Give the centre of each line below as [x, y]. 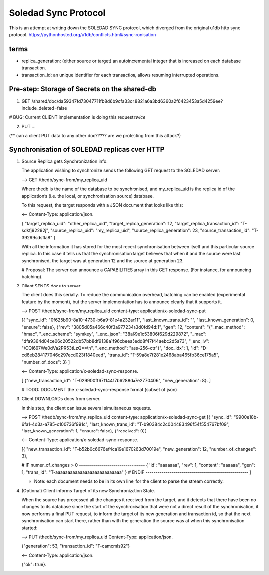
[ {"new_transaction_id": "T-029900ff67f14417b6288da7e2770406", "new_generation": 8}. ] [116, 380]
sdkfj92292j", [35, 230]
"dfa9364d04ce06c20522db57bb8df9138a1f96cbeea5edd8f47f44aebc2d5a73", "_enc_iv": [116, 341]
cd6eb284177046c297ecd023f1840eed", [64, 355]
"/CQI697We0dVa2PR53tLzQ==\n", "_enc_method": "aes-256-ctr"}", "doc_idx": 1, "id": [111, 348]
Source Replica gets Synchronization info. [65, 161]
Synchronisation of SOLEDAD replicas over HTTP [87, 149]
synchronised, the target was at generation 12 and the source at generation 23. [103, 260]
